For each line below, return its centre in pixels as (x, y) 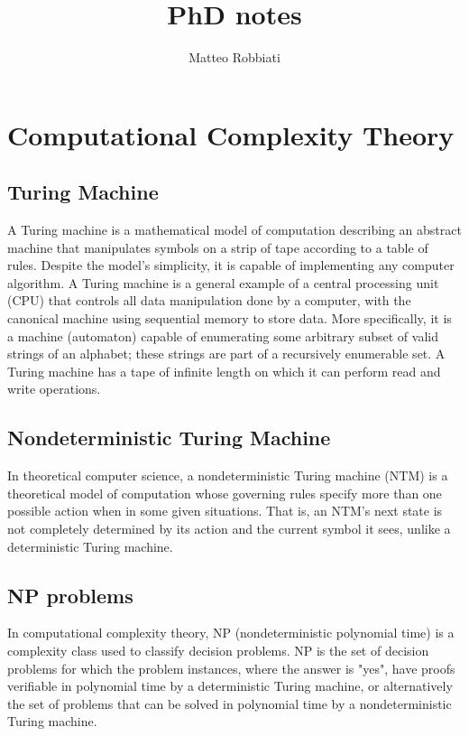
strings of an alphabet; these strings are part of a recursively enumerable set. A (226, 354)
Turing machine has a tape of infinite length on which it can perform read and (224, 371)
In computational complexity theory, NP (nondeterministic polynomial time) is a (231, 633)
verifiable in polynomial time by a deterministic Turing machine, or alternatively (230, 686)
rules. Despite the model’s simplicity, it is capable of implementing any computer (231, 265)
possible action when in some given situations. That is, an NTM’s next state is (225, 511)
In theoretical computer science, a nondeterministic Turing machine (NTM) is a (228, 475)
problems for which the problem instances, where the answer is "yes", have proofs (231, 668)
